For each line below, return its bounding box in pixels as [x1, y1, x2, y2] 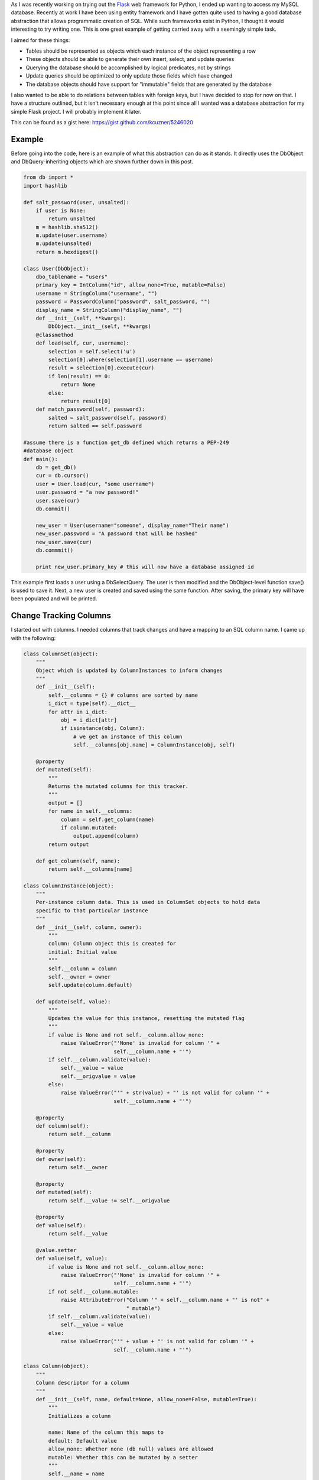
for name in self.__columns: [48, 808, 133, 815]
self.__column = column [48, 965, 118, 972]
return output [48, 841, 89, 848]
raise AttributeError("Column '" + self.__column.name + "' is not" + [60, 1296, 270, 1304]
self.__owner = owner [48, 974, 111, 980]
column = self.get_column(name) [60, 816, 155, 823]
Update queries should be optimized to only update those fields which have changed [25, 72, 233, 79]
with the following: [11, 634, 56, 642]
